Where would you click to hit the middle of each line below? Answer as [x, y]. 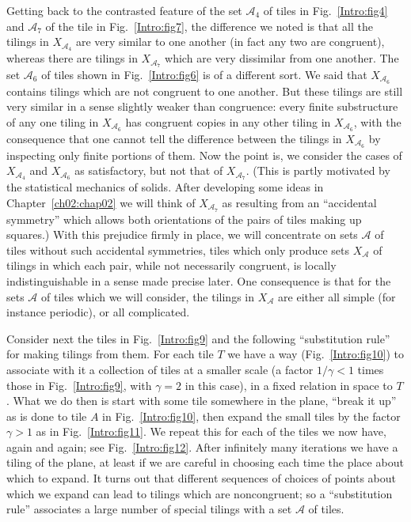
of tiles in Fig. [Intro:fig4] [325, 10]
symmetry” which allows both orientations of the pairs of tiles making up [184, 219]
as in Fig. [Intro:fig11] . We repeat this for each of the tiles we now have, [211, 431]
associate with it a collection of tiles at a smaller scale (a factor [160, 369]
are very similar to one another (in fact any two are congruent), [230, 42]
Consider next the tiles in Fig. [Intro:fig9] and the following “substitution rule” [198, 338]
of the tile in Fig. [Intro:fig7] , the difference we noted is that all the [209, 26]
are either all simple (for [337, 296]
